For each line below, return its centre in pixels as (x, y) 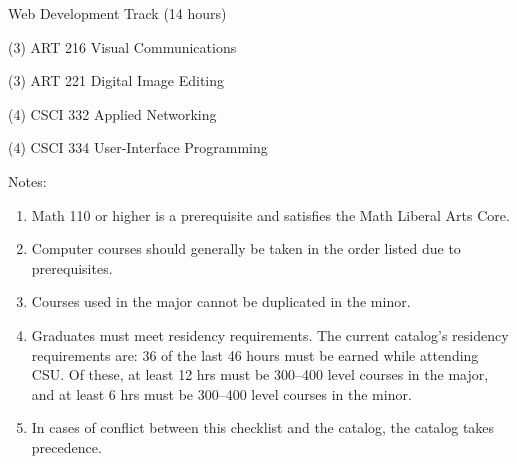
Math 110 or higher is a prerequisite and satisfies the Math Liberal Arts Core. (270, 214)
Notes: (27, 180)
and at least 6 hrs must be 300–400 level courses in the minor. (221, 393)
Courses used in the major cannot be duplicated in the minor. (221, 301)
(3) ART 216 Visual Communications (122, 46)
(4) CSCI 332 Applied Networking (112, 113)
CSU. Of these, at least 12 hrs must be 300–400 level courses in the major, (260, 374)
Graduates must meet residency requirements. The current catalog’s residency (270, 334)
